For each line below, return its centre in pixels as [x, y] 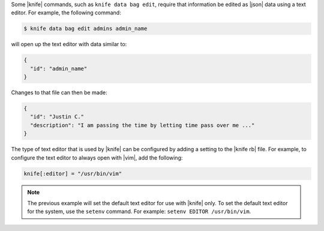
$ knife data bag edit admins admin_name [85, 29]
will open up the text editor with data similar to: [69, 44]
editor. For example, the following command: [66, 13]
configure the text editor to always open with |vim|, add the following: [97, 157]
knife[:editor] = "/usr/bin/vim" [73, 173]
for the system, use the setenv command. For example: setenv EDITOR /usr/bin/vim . [139, 211]
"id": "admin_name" [59, 68]
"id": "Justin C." [57, 117]
